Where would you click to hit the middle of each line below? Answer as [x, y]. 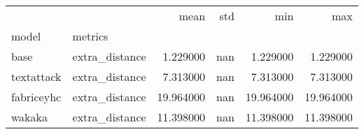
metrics [90, 36]
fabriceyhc [36, 97]
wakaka [30, 117]
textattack [36, 76]
